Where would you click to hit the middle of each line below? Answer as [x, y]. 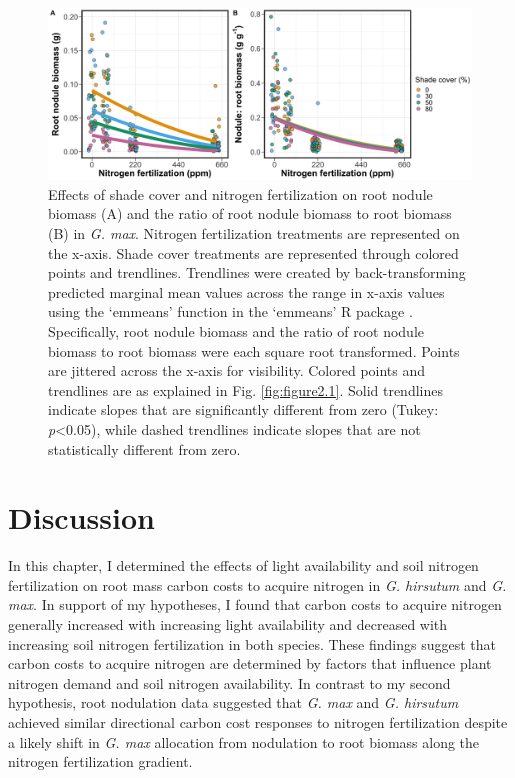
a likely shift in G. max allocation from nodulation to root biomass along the [244, 741]
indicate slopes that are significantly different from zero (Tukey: [243, 409]
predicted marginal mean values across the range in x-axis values [246, 291]
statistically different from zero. [144, 448]
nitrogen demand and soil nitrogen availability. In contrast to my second [229, 682]
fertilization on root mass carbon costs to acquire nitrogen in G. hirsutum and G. [257, 584]
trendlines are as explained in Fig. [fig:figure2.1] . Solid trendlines [245, 389]
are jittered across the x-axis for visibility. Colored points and [237, 370]
